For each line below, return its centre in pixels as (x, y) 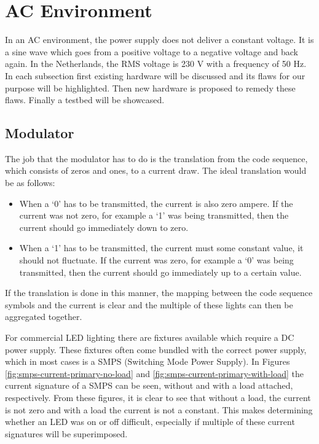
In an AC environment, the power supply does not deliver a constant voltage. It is (159, 40)
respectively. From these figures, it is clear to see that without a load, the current (158, 397)
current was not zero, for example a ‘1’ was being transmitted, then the (154, 215)
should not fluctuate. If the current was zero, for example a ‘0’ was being (156, 260)
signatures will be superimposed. (66, 433)
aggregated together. (44, 317)
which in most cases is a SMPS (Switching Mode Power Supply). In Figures (148, 361)
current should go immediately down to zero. (104, 227)
